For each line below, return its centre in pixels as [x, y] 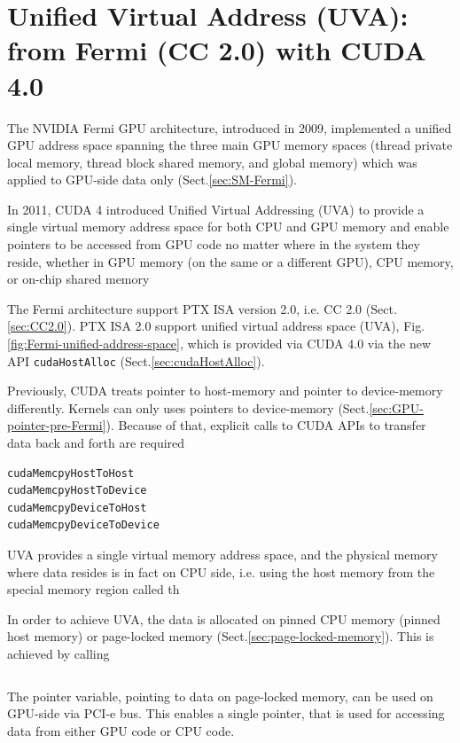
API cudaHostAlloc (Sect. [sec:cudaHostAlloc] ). [136, 360]
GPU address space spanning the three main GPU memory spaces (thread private [230, 145]
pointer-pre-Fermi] [57, 425]
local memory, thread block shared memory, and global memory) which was [212, 162]
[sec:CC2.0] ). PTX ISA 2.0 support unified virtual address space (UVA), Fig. [216, 326]
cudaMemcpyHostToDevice [77, 491]
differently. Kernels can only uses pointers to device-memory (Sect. [188, 407]
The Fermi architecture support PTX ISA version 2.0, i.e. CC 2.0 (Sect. [202, 308]
